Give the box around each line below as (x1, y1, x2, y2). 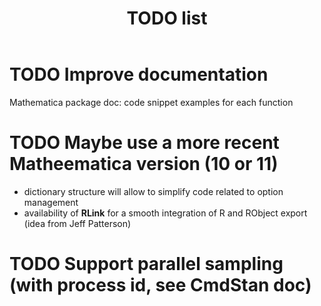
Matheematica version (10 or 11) (9, 153, 279, 176)
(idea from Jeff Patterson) (23, 217, 132, 229)
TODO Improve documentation (9, 63, 269, 86)
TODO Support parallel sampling (9, 253, 284, 276)
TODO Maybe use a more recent (9, 132, 280, 154)
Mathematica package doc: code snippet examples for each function (9, 96, 294, 108)
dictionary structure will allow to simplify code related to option (23, 185, 284, 197)
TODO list (126, 7, 208, 30)
